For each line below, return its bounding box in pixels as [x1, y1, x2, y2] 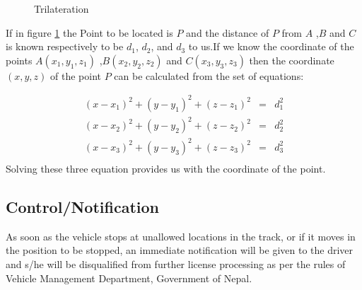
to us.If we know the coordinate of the [188, 39, 354, 54]
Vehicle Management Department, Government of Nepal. [6, 270, 252, 285]
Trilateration [34, 1, 89, 16]
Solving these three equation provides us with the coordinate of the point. [6, 161, 326, 175]
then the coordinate [249, 52, 334, 67]
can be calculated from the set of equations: [114, 68, 304, 83]
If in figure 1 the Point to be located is [6, 25, 173, 40]
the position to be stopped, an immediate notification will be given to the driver [6, 243, 354, 257]
